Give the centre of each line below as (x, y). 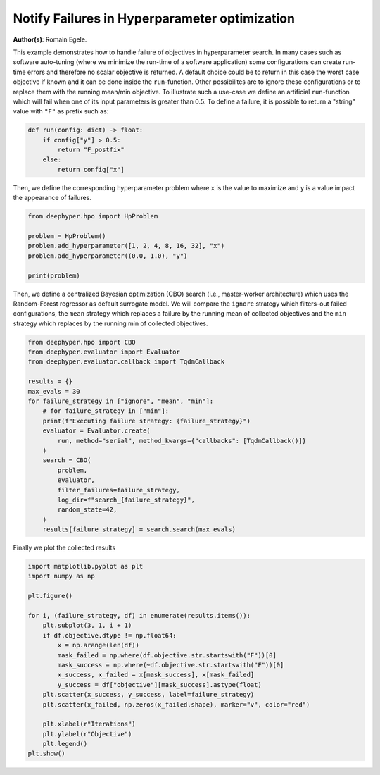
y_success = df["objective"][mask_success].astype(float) (159, 684)
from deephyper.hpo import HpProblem (93, 216)
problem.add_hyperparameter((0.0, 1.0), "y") (108, 256)
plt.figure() (50, 596)
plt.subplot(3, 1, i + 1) (87, 626)
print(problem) (54, 275)
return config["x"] (91, 169)
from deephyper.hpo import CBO (82, 342)
